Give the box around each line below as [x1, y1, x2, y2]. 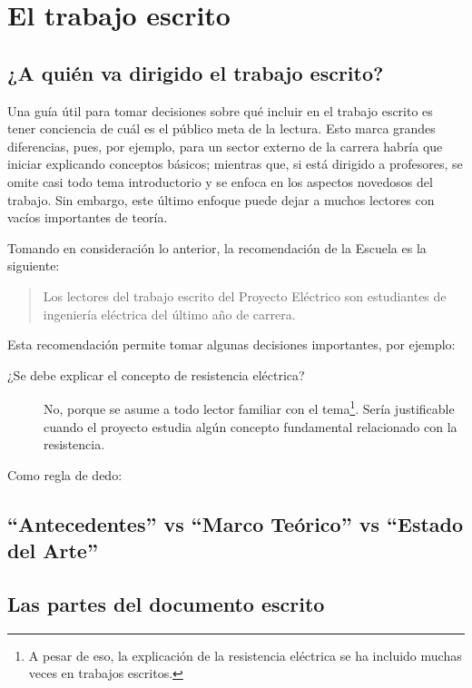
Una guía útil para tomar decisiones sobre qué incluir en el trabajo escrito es [7, 101, 433, 120]
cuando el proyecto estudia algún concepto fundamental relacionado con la [44, 417, 457, 436]
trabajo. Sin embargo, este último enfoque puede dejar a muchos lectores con [7, 190, 435, 209]
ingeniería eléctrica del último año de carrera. [43, 304, 296, 323]
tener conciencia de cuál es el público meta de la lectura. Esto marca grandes [7, 119, 436, 138]
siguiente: [7, 256, 60, 275]
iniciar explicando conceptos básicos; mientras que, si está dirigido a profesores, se [7, 154, 463, 173]
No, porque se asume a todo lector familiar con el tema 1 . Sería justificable [44, 397, 455, 418]
